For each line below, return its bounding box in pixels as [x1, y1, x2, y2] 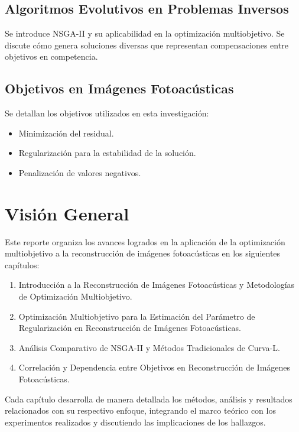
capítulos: [5, 258, 40, 271]
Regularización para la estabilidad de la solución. [18, 147, 196, 159]
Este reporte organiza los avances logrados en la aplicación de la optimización [5, 235, 285, 248]
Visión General [5, 201, 129, 225]
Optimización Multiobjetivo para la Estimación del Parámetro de [18, 310, 255, 322]
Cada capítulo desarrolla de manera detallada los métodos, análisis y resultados [5, 392, 292, 405]
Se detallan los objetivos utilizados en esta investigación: [5, 107, 209, 119]
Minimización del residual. [18, 126, 114, 139]
